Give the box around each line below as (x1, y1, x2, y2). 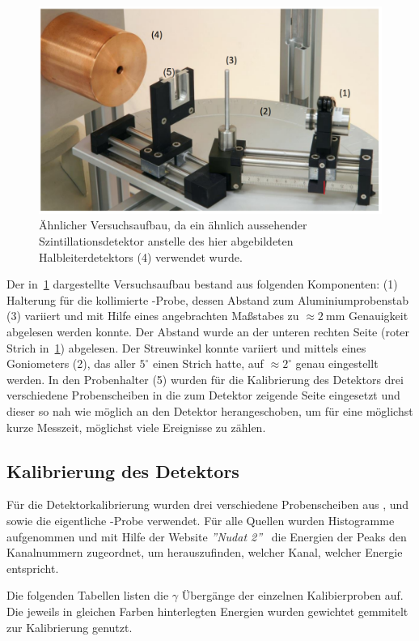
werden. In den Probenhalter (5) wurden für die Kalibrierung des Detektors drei (6, 370, 404, 387)
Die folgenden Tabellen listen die (6, 587, 169, 604)
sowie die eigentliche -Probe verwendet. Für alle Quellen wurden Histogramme (6, 512, 395, 528)
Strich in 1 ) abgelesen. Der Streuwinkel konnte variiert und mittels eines (6, 339, 366, 356)
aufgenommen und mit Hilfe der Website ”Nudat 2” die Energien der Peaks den (6, 528, 407, 545)
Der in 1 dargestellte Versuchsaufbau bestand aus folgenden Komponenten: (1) (6, 276, 398, 293)
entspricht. (6, 559, 59, 576)
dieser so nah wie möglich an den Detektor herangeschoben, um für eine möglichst (6, 403, 413, 420)
